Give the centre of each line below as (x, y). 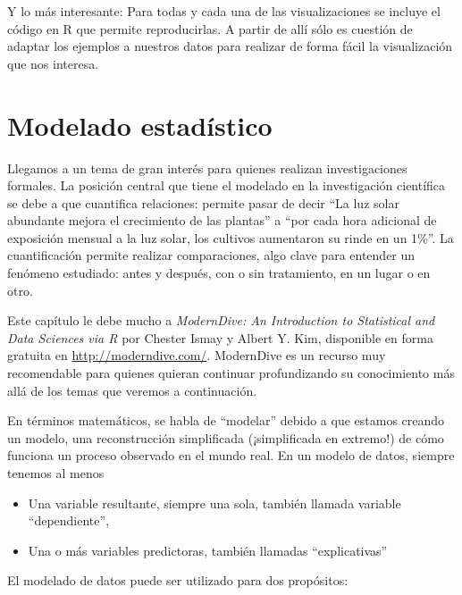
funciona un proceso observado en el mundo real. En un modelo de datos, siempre (231, 455)
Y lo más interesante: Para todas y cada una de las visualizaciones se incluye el (224, 11)
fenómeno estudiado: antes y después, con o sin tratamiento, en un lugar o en (219, 273)
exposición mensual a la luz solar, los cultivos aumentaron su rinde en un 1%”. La (231, 237)
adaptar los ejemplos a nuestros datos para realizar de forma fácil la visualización (230, 46)
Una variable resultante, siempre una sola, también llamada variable (214, 503)
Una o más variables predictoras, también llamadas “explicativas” (208, 550)
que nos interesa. (53, 63)
